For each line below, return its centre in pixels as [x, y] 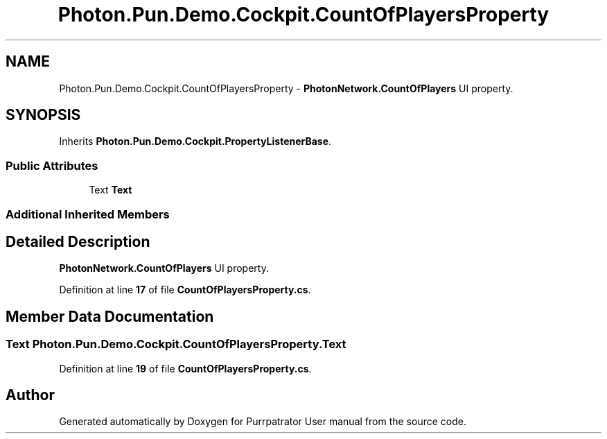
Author [30, 395]
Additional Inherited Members [88, 214]
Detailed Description [78, 241]
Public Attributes [52, 165]
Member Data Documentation [110, 316]
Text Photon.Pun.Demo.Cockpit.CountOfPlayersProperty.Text [176, 344]
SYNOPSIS [43, 115]
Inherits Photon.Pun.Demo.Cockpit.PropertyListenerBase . [195, 141]
